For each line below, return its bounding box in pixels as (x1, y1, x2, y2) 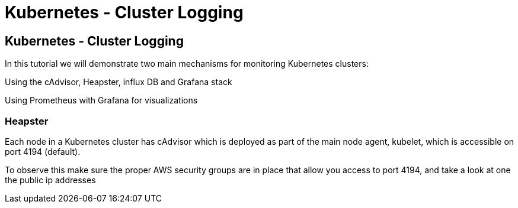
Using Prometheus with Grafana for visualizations (5, 95, 198, 106)
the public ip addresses (5, 174, 96, 185)
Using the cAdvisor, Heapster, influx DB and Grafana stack (5, 77, 232, 87)
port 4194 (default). (5, 146, 81, 157)
